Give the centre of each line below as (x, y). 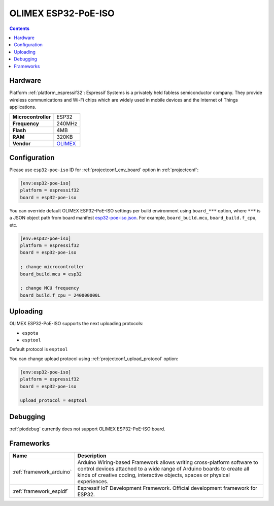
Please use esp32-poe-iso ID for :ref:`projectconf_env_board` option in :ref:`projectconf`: (104, 170)
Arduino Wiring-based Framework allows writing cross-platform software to (168, 462)
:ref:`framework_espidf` (41, 491)
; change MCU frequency (50, 288)
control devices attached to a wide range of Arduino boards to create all (163, 468)
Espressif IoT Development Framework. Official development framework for (167, 488)
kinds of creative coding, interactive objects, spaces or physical (154, 475)
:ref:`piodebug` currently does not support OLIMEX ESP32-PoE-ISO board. (87, 429)
